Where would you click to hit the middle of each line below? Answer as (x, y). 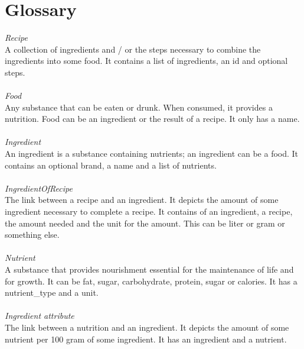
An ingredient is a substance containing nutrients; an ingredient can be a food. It (152, 154)
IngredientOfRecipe (39, 188)
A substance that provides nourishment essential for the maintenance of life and (149, 269)
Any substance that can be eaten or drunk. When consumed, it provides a (139, 107)
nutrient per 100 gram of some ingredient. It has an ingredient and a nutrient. (146, 339)
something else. (32, 235)
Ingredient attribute (40, 316)
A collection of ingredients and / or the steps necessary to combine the (133, 49)
